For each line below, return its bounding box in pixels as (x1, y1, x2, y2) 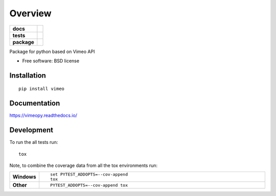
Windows (12, 174, 36, 181)
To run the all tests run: (9, 139, 58, 145)
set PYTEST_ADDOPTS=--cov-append (50, 171, 128, 177)
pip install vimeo (18, 86, 65, 92)
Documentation (9, 99, 60, 108)
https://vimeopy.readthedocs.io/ (9, 112, 78, 118)
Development (9, 126, 54, 135)
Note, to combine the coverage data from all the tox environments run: (9, 162, 158, 168)
